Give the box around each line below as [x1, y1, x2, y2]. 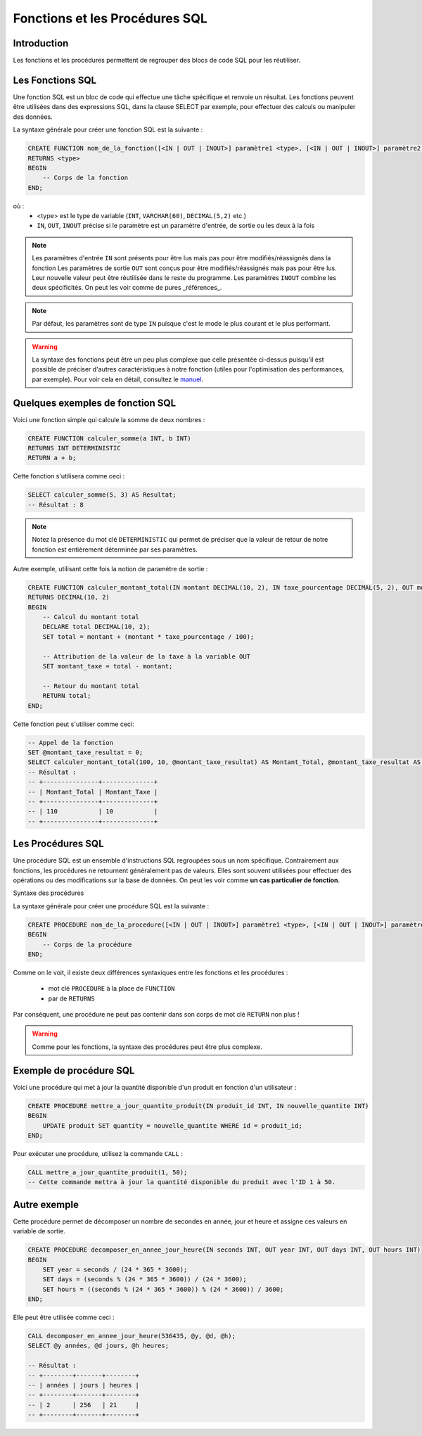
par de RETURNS [48, 994, 95, 1003]
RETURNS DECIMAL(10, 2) [27, 593, 110, 602]
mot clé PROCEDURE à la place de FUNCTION [48, 984, 175, 993]
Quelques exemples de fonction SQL [13, 397, 177, 409]
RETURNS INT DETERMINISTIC [27, 444, 121, 452]
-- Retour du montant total [42, 682, 140, 690]
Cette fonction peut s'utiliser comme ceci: [13, 720, 135, 728]
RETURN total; [42, 692, 91, 700]
